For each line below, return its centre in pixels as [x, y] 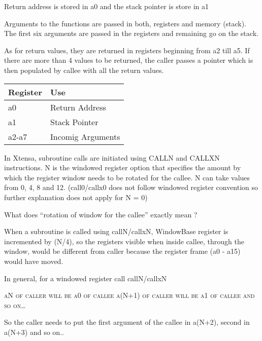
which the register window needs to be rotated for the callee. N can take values [127, 177]
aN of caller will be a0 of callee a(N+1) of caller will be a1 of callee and [129, 295]
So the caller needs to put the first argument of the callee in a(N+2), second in [127, 322]
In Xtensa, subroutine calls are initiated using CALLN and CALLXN [112, 157]
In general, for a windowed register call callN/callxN [86, 278]
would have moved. [34, 261]
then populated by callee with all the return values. [84, 70]
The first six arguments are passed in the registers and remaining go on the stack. [131, 33]
